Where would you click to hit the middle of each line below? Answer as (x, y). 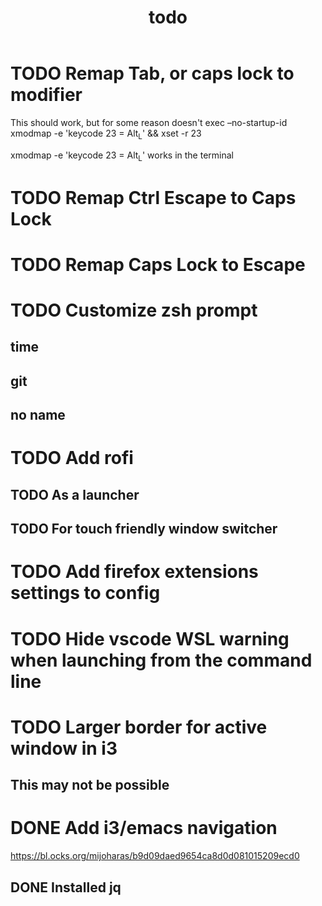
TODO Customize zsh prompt (134, 310)
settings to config (85, 593)
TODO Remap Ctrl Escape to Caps (153, 197)
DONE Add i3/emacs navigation (144, 828)
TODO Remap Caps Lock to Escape (158, 264)
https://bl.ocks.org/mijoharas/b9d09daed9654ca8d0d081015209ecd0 (155, 856)
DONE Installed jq (66, 887)
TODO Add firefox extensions (134, 572)
